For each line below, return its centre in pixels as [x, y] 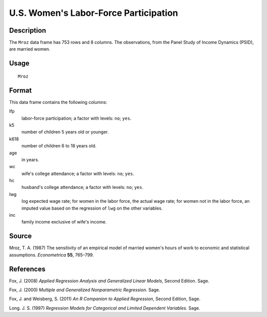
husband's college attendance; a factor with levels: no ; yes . [82, 187]
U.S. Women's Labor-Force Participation [94, 13]
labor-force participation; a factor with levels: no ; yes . [76, 118]
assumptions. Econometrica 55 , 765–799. [51, 255]
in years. [30, 159]
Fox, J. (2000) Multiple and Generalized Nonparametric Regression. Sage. [85, 290]
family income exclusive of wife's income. [64, 222]
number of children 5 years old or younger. [65, 132]
